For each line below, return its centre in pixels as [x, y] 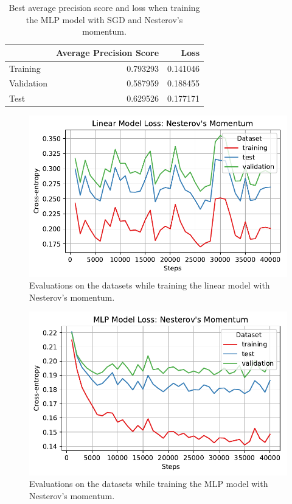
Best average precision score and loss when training [104, 7]
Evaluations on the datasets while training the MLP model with [149, 484]
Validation [29, 83]
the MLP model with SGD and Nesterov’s [104, 19]
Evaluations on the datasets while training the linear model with [150, 285]
